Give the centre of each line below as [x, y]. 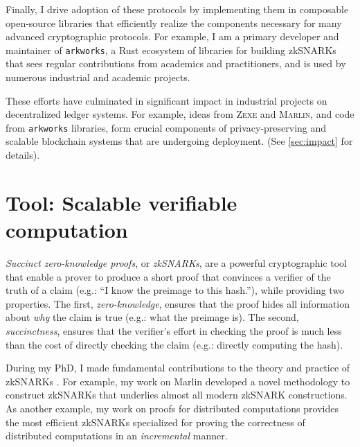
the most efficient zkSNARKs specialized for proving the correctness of [155, 422]
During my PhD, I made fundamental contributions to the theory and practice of [178, 368]
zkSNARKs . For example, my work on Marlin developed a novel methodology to [178, 381]
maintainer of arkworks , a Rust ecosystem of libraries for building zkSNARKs [171, 50]
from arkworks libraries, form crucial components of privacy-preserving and [166, 127]
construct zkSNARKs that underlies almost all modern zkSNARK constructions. [177, 395]
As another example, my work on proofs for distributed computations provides [172, 408]
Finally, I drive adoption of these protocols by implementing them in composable [177, 9]
